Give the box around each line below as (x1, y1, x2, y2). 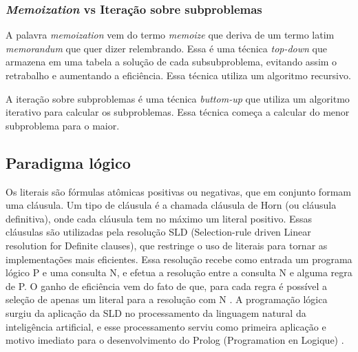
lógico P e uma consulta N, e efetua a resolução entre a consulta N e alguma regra (6, 265, 352, 280)
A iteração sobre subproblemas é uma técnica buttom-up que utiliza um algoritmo (6, 91, 350, 105)
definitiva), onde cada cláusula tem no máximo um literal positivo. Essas (6, 211, 313, 225)
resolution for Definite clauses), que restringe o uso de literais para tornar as (6, 238, 328, 252)
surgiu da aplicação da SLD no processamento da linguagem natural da (6, 305, 306, 320)
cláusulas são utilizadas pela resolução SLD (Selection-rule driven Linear (6, 225, 311, 239)
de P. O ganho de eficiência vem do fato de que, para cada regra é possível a (6, 278, 328, 293)
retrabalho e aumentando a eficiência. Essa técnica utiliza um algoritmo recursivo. (6, 68, 351, 82)
